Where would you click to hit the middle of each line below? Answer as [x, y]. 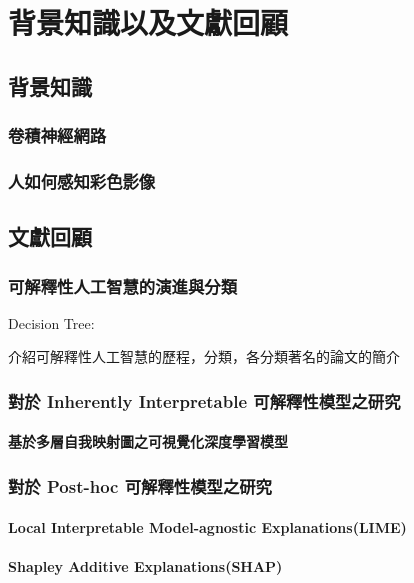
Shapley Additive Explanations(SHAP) [145, 565]
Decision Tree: [51, 322]
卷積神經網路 [57, 135]
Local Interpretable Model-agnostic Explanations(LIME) [207, 526]
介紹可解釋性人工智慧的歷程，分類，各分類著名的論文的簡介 [204, 356]
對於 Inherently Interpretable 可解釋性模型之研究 [204, 400]
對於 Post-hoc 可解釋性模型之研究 [140, 485]
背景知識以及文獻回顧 [148, 22]
